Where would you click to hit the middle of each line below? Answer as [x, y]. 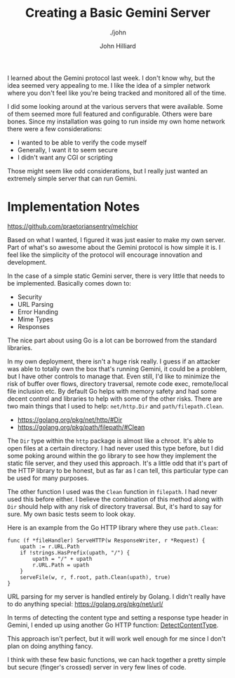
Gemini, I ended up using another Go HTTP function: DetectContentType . [113, 625]
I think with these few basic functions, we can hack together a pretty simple [117, 659]
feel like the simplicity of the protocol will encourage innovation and [105, 255]
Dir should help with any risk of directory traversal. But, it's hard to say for [115, 506]
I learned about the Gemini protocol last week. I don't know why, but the [111, 78]
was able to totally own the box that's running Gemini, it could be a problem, [117, 368]
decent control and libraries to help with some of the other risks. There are [115, 399]
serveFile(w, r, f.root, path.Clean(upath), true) [95, 577]
